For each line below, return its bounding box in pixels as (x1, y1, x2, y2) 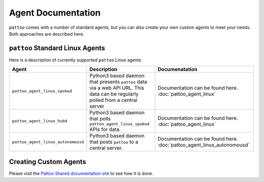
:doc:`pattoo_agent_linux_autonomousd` (157, 142, 250, 148)
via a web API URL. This (89, 84, 144, 91)
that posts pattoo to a (89, 139, 138, 145)
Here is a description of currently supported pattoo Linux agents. (9, 57, 143, 63)
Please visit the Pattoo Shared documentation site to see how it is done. (9, 170, 154, 176)
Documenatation (157, 66, 198, 73)
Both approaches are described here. (9, 31, 85, 37)
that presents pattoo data (89, 79, 148, 85)
